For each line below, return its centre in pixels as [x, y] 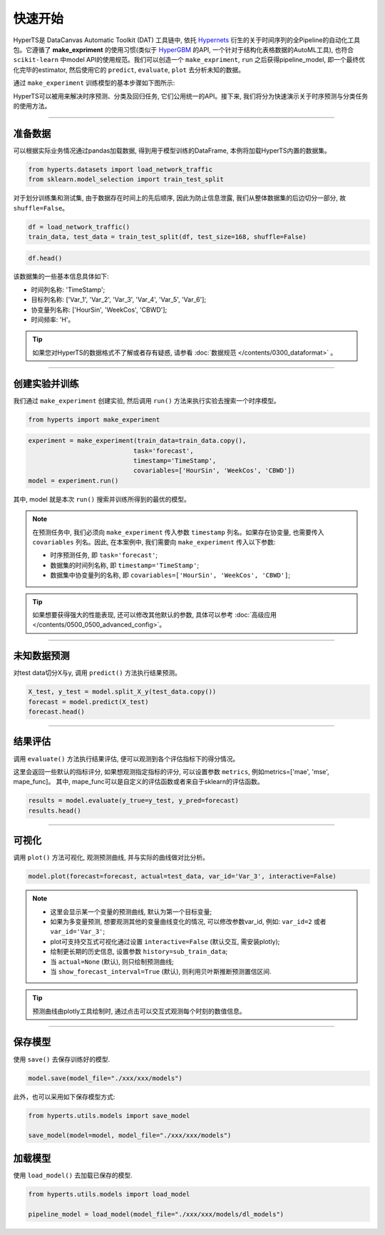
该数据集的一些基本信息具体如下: [61, 276]
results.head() [55, 810]
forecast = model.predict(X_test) [88, 702]
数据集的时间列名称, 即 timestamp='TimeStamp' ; [125, 565]
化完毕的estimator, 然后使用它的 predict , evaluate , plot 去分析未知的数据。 [129, 70]
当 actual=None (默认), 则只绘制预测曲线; [112, 961]
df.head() [45, 258]
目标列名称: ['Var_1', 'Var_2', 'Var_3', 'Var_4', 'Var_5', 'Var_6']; [119, 300]
